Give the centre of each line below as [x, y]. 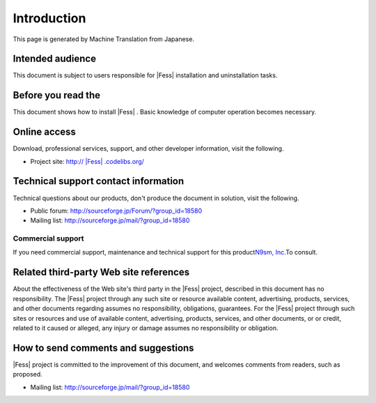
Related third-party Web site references [101, 272]
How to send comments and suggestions [103, 348]
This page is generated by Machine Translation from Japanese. [104, 39]
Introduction [49, 18]
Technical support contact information [99, 181]
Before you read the [57, 95]
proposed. [28, 374]
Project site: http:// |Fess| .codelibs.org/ [87, 161]
